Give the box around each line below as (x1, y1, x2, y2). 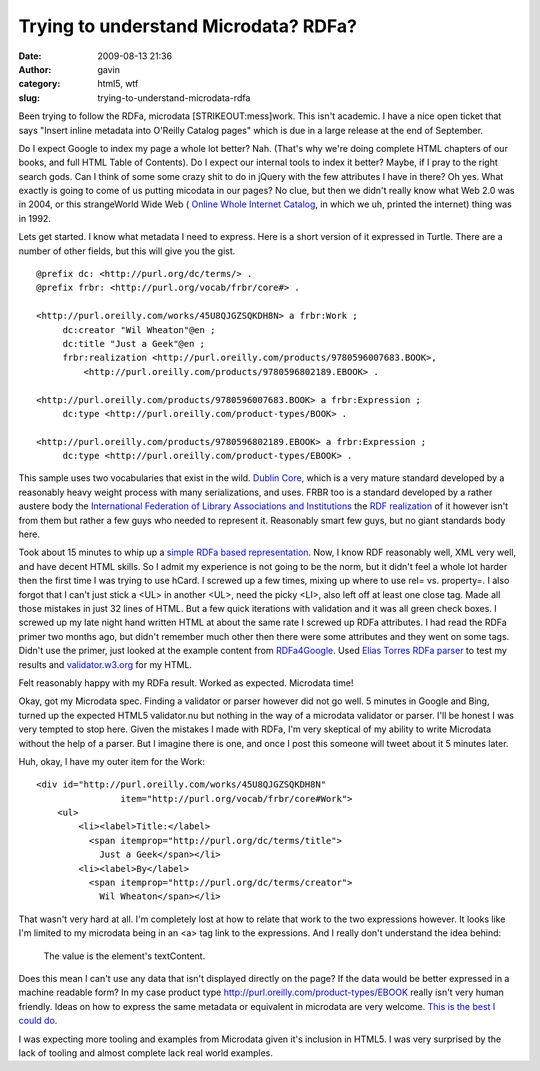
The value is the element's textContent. (43, 950, 206, 962)
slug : (18, 91, 40, 104)
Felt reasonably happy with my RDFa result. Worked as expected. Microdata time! (18, 676, 354, 689)
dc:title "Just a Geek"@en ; (62, 338, 205, 349)
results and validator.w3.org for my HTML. (18, 658, 193, 670)
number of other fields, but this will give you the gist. (18, 245, 236, 257)
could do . (18, 1015, 58, 1027)
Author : (18, 63, 52, 75)
